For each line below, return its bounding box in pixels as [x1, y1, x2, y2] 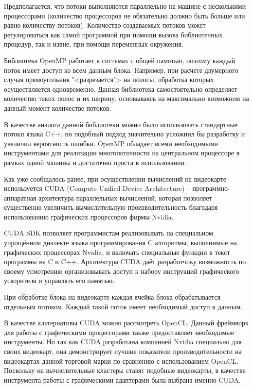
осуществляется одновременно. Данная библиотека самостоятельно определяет [4, 84, 237, 94]
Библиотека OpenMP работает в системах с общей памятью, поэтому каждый [4, 55, 235, 65]
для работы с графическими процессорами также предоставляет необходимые [4, 327, 234, 337]
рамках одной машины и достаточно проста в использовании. [4, 157, 186, 167]
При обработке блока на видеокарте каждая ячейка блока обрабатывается [4, 292, 221, 302]
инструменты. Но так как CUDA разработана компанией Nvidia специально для [4, 337, 242, 347]
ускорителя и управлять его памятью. [4, 275, 115, 286]
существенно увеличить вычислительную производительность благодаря [4, 202, 218, 212]
